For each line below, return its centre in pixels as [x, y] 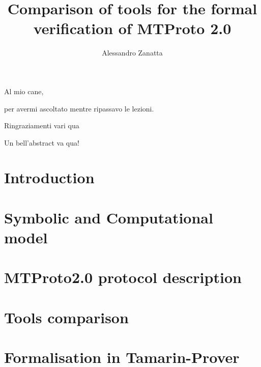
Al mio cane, [24, 91]
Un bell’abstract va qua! [42, 142]
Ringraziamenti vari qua [42, 125]
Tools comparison [66, 317]
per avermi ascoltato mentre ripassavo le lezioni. [79, 108]
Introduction [49, 177]
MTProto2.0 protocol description [123, 277]
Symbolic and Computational [109, 217]
